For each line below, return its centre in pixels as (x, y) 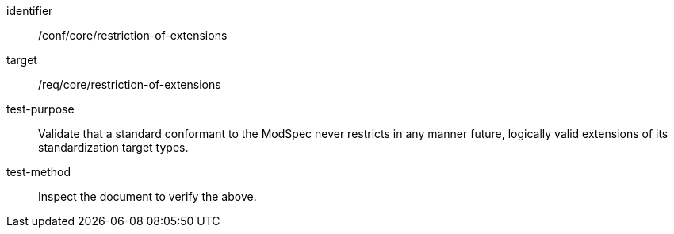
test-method (38, 172)
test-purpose (40, 109)
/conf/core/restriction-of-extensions (133, 35)
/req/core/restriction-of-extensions (130, 84)
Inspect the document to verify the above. (147, 196)
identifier (30, 11)
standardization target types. (113, 147)
